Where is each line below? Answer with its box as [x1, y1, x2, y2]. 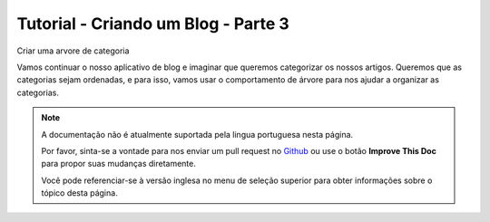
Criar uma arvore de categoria [16, 45, 130, 56]
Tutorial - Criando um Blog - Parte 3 [16, 14, 289, 34]
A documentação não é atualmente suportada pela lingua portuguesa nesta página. [41, 129, 354, 140]
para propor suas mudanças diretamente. [41, 159, 197, 169]
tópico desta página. [41, 188, 118, 198]
